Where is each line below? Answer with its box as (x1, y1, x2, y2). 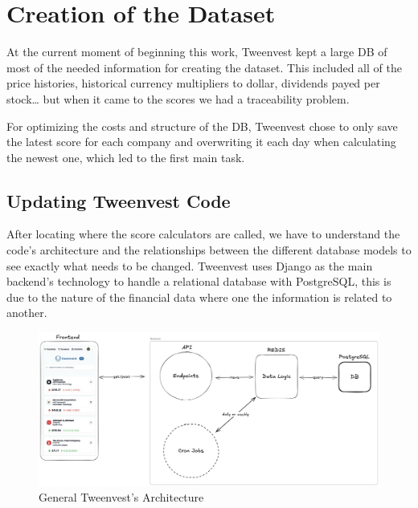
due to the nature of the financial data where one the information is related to (6, 288, 392, 305)
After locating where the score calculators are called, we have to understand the (6, 226, 400, 242)
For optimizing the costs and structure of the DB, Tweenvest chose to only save (6, 117, 398, 134)
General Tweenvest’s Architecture (39, 489, 204, 506)
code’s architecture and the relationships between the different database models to (6, 242, 412, 258)
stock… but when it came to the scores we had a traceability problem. (6, 90, 350, 107)
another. (6, 304, 47, 321)
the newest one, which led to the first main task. (6, 148, 245, 165)
